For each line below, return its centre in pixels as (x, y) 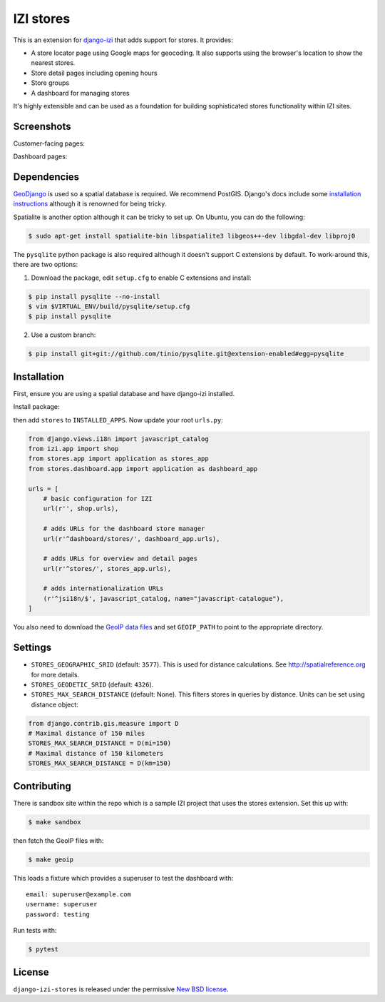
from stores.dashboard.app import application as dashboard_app (143, 469)
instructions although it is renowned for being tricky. (90, 204)
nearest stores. (53, 63)
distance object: (55, 704)
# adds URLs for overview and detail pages (120, 559)
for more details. (55, 674)
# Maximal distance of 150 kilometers (96, 753)
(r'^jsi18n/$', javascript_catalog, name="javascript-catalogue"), (164, 598)
